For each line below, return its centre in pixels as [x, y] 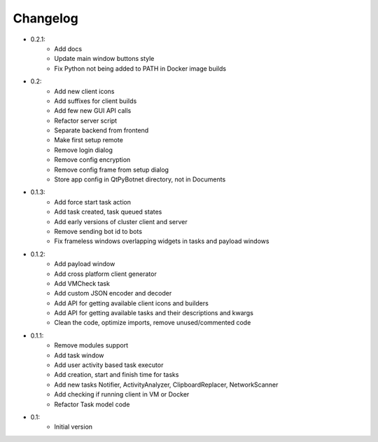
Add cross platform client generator [105, 274]
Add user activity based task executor [109, 365]
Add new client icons [84, 91]
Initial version [73, 427]
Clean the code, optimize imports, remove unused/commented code [153, 323]
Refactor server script [86, 120]
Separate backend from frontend [101, 130]
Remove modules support [91, 345]
